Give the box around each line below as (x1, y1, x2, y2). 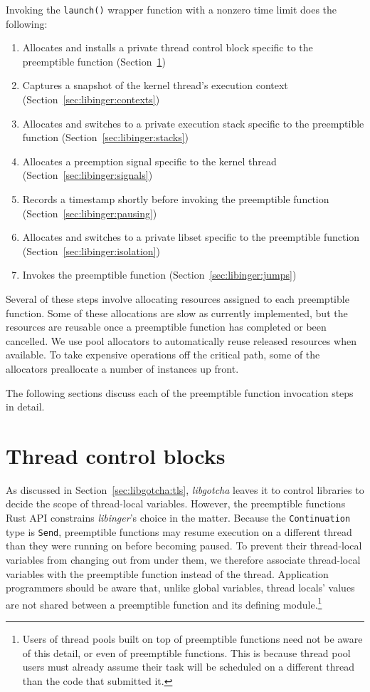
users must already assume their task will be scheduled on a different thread (22, 659, 354, 674)
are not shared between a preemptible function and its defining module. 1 (6, 594, 322, 611)
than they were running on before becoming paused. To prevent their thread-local (6, 538, 362, 553)
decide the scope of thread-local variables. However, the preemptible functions (6, 496, 346, 511)
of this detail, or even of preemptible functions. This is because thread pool (22, 645, 351, 660)
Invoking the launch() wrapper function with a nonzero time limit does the (6, 2, 337, 16)
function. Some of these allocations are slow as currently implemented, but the (6, 305, 348, 320)
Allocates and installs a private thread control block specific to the (22, 40, 313, 55)
